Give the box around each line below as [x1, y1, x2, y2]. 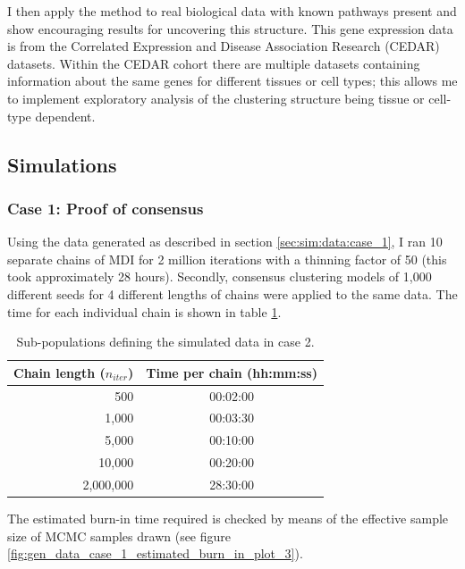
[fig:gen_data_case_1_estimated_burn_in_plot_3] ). [7, 544, 303, 563]
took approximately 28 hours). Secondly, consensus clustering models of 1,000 [7, 267, 432, 286]
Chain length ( [13, 363, 106, 381]
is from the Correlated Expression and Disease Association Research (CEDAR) [7, 37, 440, 55]
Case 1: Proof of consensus [7, 197, 204, 219]
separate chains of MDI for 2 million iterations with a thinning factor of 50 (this [7, 249, 447, 268]
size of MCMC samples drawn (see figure [7, 526, 232, 545]
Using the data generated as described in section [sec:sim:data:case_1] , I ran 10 [7, 232, 443, 251]
